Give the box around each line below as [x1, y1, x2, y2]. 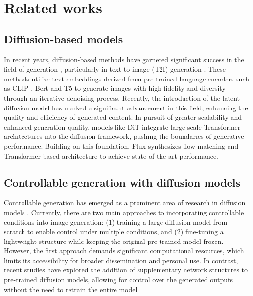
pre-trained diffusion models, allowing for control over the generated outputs [4, 274, 233, 285]
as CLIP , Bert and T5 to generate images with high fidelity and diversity [4, 83, 226, 93]
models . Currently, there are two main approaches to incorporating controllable [4, 207, 244, 217]
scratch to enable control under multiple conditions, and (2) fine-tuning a [4, 226, 224, 237]
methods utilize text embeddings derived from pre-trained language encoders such [4, 73, 250, 83]
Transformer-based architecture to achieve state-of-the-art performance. [4, 150, 219, 161]
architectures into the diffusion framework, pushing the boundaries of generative [4, 131, 244, 141]
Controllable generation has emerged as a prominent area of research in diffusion [4, 197, 246, 208]
